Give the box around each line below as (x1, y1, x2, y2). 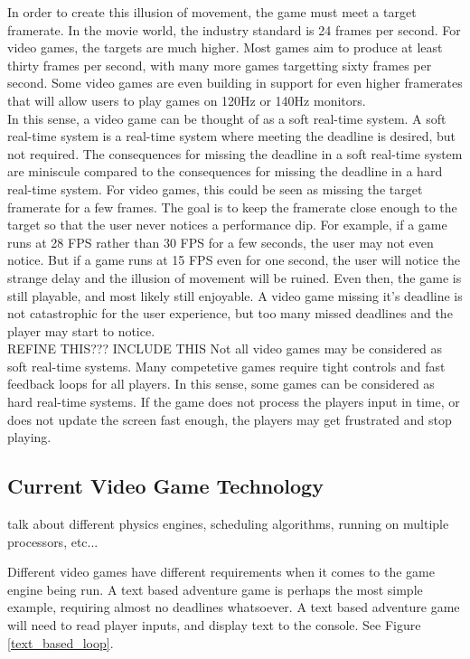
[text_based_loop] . (7, 633, 114, 652)
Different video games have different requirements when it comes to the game (7, 562, 435, 581)
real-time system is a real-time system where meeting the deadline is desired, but (7, 127, 456, 146)
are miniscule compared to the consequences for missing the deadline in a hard (7, 162, 443, 181)
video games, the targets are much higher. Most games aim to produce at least (7, 38, 443, 57)
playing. (7, 428, 52, 447)
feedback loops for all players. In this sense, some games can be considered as (7, 374, 435, 393)
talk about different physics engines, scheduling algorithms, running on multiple (7, 514, 449, 533)
